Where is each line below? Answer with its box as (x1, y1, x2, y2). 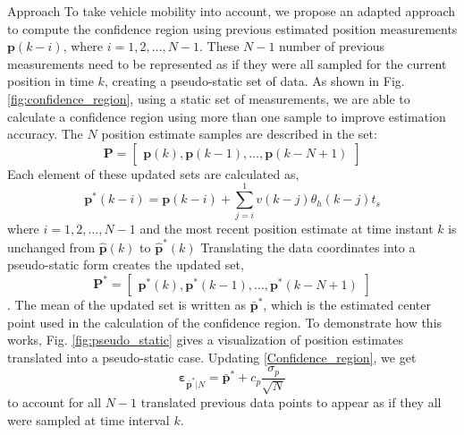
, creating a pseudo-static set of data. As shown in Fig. (104, 72, 405, 90)
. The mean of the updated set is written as (7, 294, 247, 313)
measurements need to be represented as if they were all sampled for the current (7, 54, 447, 72)
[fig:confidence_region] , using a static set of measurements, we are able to (7, 89, 410, 107)
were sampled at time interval (7, 410, 170, 429)
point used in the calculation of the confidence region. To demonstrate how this (7, 312, 443, 331)
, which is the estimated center (263, 294, 431, 313)
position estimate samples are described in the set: (101, 124, 377, 143)
